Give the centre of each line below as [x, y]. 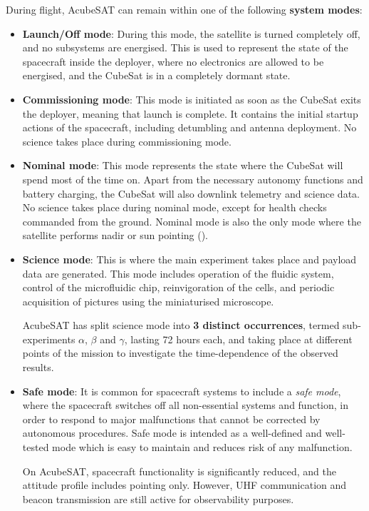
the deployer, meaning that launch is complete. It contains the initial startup [190, 113]
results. [38, 367]
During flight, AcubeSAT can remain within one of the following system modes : [184, 9]
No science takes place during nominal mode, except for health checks [175, 207]
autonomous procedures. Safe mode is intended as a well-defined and [172, 433]
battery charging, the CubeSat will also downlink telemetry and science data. [191, 193]
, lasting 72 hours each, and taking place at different [238, 339]
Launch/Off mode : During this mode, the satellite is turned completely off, [191, 33]
